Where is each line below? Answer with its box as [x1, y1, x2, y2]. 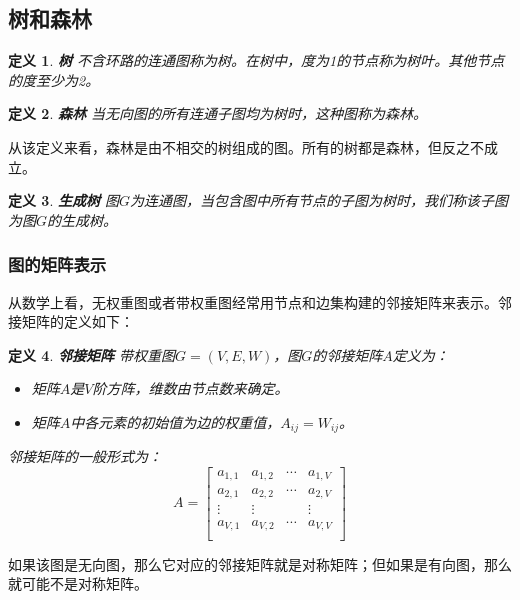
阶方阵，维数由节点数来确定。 [92, 378, 289, 399]
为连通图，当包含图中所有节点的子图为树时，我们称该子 [130, 190, 495, 211]
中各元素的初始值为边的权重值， [70, 411, 281, 432]
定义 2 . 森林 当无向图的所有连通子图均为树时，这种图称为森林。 [8, 103, 427, 124]
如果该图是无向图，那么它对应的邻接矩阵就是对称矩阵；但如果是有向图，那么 [8, 553, 512, 574]
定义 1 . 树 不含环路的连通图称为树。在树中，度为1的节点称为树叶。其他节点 [8, 50, 505, 71]
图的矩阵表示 [8, 252, 107, 277]
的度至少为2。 [8, 69, 100, 90]
